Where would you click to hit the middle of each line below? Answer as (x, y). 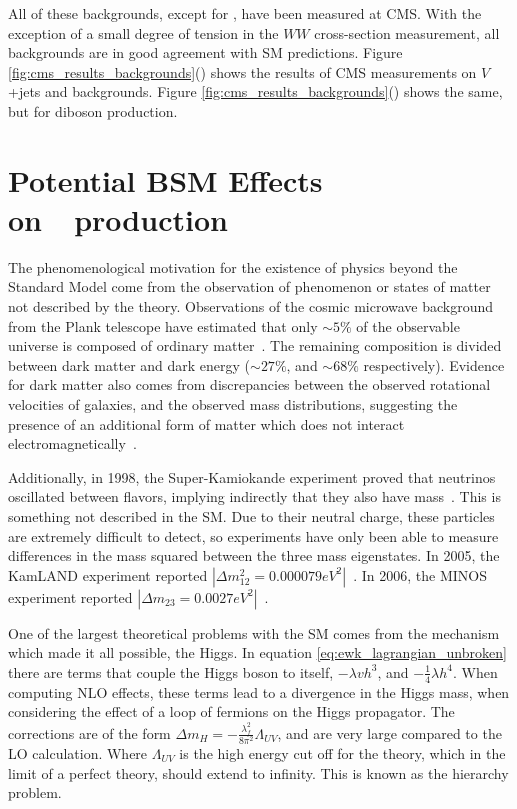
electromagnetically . (72, 443)
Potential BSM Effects (165, 179)
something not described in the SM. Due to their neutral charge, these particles (251, 516)
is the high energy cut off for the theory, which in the (342, 752)
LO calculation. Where (78, 752)
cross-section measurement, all (407, 32)
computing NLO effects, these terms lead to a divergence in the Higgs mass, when (259, 691)
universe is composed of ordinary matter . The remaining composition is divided (255, 345)
